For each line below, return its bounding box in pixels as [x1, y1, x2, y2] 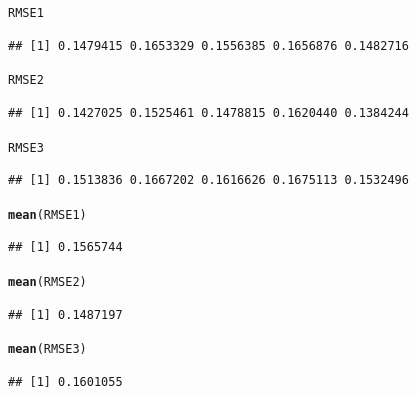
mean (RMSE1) [8, 207, 87, 222]
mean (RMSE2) [8, 275, 87, 289]
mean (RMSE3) [8, 342, 87, 357]
